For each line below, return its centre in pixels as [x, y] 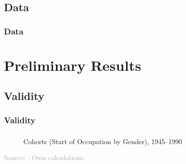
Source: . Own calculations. [45, 157]
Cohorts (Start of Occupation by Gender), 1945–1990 [103, 141]
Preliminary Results [73, 65]
